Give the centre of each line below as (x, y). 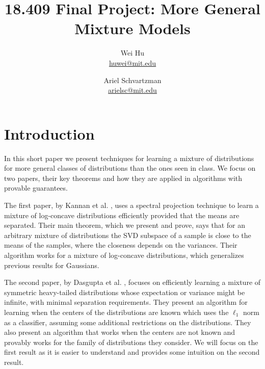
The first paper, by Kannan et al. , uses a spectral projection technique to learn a (131, 205)
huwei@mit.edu (132, 62)
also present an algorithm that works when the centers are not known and (120, 332)
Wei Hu (132, 53)
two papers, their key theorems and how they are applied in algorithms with (123, 178)
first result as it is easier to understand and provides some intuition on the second (132, 352)
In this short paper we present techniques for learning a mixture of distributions (129, 158)
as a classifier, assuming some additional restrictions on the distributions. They (128, 322)
